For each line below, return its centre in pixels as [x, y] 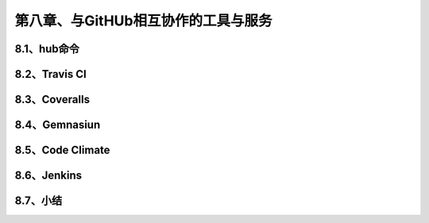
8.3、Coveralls [52, 100]
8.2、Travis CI [50, 74]
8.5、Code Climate [62, 150]
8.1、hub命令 [47, 49]
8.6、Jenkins [48, 176]
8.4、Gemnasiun [58, 125]
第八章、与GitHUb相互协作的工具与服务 [143, 21]
